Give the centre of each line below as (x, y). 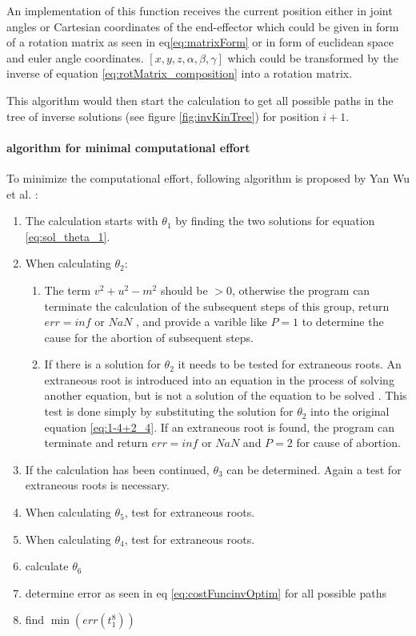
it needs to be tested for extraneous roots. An (290, 364)
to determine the (343, 322)
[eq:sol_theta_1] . (68, 236)
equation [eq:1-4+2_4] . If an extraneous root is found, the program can (220, 427)
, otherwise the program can (301, 290)
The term (68, 290)
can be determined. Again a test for (314, 469)
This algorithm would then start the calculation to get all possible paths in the (200, 100)
